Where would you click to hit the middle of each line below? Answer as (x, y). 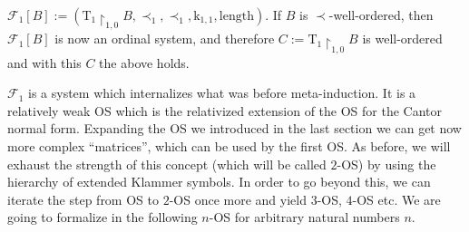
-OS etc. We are (396, 199)
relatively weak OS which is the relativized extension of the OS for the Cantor (225, 110)
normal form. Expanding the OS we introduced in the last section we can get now (234, 128)
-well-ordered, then (381, 14)
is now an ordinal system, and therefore (165, 39)
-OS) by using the (386, 164)
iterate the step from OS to (83, 199)
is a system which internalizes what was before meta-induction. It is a (222, 93)
